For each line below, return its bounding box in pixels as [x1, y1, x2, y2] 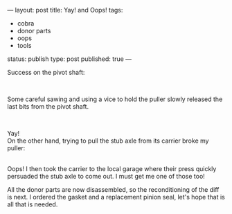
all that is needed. [7, 200, 58, 208]
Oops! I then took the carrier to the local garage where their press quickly [7, 165, 217, 172]
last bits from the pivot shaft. [7, 102, 89, 110]
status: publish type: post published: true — [7, 55, 132, 63]
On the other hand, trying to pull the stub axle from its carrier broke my [7, 136, 209, 145]
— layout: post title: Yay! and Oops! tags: [7, 6, 123, 14]
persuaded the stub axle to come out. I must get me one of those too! [7, 172, 206, 180]
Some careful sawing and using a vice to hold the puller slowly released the [7, 95, 223, 103]
